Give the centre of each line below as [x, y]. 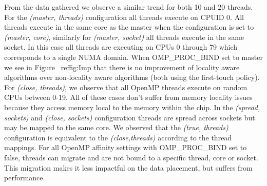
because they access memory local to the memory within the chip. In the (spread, [132, 107]
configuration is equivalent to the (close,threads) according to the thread [118, 137]
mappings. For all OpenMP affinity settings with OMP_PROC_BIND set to [126, 147]
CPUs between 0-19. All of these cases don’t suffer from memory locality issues [128, 97]
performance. [25, 178]
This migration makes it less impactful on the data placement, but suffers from [128, 167]
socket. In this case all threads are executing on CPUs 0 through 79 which [121, 47]
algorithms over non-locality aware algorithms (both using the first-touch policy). [132, 77]
